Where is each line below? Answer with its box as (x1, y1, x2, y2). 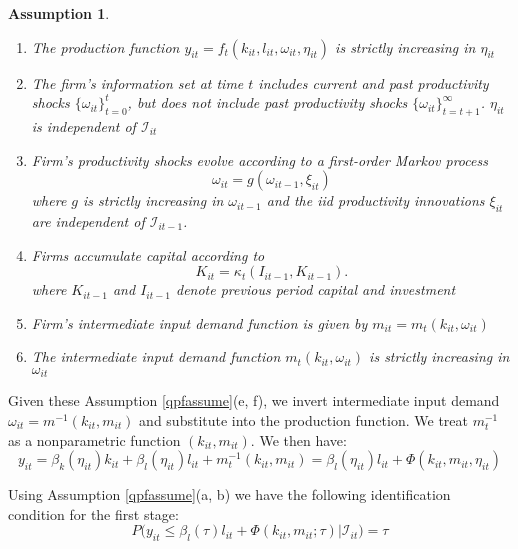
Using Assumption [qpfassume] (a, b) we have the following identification (8, 484, 451, 505)
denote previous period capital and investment (175, 279, 456, 300)
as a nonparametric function (8, 429, 181, 450)
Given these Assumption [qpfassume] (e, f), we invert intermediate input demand (8, 390, 500, 411)
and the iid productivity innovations (266, 190, 485, 211)
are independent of (31, 210, 145, 231)
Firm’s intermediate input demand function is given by (31, 312, 368, 333)
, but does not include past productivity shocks (127, 92, 408, 113)
